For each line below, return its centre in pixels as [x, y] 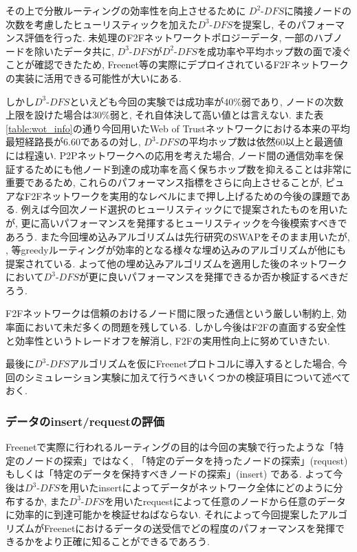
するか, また [42, 501]
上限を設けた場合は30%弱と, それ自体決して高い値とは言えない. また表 [165, 115]
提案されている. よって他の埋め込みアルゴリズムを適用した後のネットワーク [176, 263]
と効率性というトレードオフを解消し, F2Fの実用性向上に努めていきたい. [168, 340]
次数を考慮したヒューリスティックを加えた [102, 24]
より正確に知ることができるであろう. [127, 541]
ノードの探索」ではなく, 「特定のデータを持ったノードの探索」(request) [186, 460]
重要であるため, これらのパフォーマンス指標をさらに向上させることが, [164, 182]
